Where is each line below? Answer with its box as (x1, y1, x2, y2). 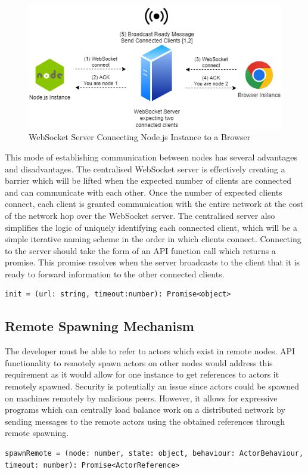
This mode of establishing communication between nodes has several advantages (5, 150, 297, 163)
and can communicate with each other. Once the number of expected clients (5, 186, 282, 198)
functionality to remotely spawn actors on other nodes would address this (5, 356, 273, 369)
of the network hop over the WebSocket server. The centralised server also (5, 209, 275, 221)
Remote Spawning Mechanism (5, 317, 194, 335)
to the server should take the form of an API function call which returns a (5, 244, 276, 256)
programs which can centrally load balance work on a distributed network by (5, 403, 285, 416)
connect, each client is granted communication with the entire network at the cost (5, 197, 304, 210)
